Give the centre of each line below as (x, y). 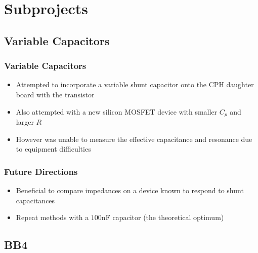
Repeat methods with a (52, 217)
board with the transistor (55, 94)
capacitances (35, 200)
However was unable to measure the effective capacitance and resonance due (134, 139)
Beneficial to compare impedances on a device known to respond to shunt (130, 190)
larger (25, 122)
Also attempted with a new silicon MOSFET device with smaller (117, 111)
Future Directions (41, 171)
